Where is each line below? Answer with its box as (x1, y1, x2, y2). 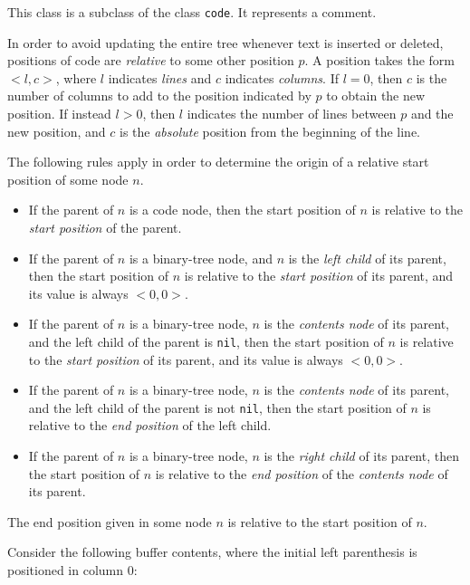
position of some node (7, 169, 129, 188)
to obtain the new (326, 86, 426, 105)
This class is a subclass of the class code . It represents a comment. (7, 3, 377, 21)
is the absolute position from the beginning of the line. (119, 121, 420, 140)
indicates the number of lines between (187, 104, 397, 123)
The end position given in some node (7, 512, 212, 531)
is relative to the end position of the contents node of (155, 464, 448, 483)
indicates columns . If (225, 68, 339, 87)
